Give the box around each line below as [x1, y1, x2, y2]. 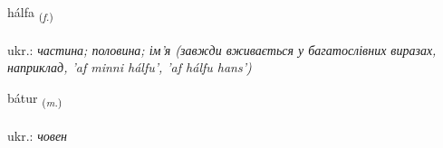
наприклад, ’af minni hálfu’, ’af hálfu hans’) [7, 58, 252, 77]
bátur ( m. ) [7, 88, 63, 109]
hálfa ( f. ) [7, 3, 53, 23]
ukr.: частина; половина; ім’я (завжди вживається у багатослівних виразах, [7, 40, 437, 59]
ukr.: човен [7, 125, 68, 144]
